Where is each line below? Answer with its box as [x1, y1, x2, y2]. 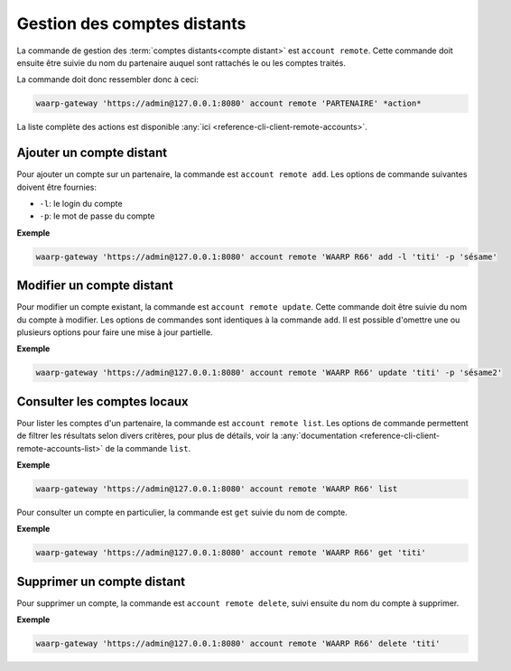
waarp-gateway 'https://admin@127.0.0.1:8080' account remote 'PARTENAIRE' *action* [35, 98, 422, 108]
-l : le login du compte [39, 198, 123, 209]
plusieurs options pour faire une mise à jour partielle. [16, 327, 213, 338]
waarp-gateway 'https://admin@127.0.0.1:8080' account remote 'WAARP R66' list [35, 484, 398, 494]
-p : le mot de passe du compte [39, 210, 155, 221]
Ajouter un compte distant [16, 145, 168, 161]
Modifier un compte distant [16, 278, 173, 294]
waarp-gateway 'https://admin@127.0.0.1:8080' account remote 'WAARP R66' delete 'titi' [35, 638, 441, 649]
